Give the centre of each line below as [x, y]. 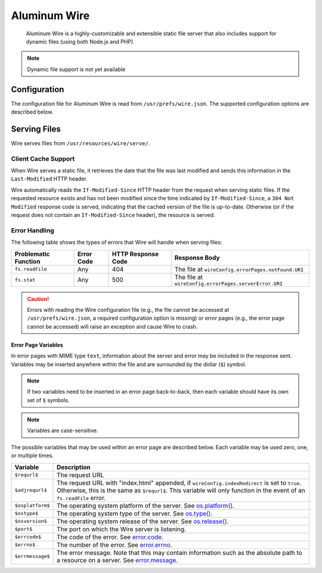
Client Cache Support [43, 158]
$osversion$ [31, 521]
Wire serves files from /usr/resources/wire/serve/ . [80, 143]
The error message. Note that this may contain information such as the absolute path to [179, 553]
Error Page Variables [37, 345]
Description [74, 467]
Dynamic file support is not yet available [76, 69]
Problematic [32, 254]
